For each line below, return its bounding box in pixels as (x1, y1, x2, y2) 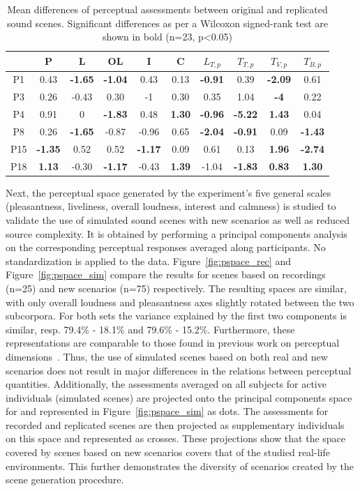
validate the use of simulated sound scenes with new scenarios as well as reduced (6, 212, 350, 227)
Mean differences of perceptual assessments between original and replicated (7, 2, 328, 16)
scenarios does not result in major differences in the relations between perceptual (6, 363, 352, 377)
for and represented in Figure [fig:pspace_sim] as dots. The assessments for (6, 404, 329, 418)
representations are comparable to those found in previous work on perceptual (6, 335, 340, 350)
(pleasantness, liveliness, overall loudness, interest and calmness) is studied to (6, 199, 336, 213)
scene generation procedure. (6, 472, 124, 487)
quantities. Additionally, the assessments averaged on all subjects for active (6, 377, 327, 391)
